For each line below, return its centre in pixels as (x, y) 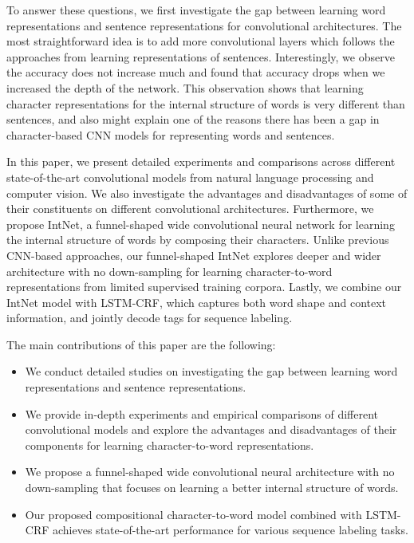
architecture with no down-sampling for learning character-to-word (170, 271)
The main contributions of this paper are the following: (141, 344)
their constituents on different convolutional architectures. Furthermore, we (190, 209)
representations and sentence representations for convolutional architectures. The (204, 25)
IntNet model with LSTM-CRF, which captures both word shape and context (197, 302)
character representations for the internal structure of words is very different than (206, 103)
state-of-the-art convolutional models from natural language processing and (190, 177)
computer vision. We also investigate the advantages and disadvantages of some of (207, 193)
